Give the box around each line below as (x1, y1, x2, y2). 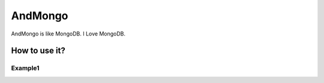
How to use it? (11, 46, 65, 56)
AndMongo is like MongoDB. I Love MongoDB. (11, 30, 126, 37)
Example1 (11, 64, 40, 72)
